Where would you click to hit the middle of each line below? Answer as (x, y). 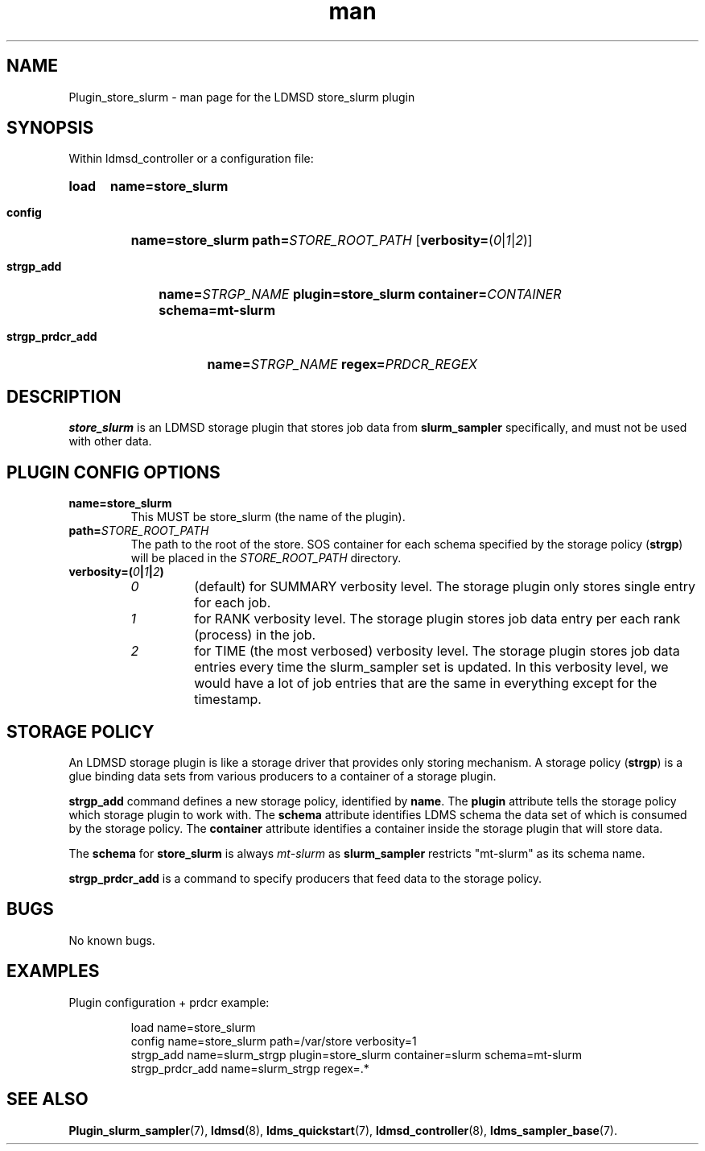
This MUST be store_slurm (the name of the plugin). (268, 517)
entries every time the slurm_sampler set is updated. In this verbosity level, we (431, 667)
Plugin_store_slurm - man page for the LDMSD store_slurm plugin (242, 97)
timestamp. (228, 700)
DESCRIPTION (64, 396)
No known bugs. (112, 940)
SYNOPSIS (50, 128)
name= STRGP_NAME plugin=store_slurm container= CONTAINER (360, 294)
